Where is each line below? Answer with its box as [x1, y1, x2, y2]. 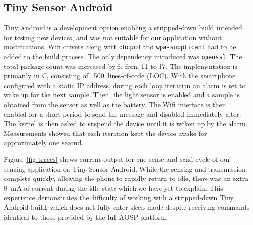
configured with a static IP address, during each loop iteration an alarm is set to [4, 80, 246, 90]
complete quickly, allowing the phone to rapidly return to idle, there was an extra [4, 173, 249, 183]
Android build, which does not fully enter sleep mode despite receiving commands [4, 202, 250, 212]
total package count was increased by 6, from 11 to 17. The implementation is [4, 61, 238, 71]
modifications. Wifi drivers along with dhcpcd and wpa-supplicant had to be [4, 42, 236, 52]
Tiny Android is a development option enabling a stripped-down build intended [4, 22, 242, 33]
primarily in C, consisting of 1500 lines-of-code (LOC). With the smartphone [4, 70, 236, 81]
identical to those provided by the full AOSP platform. [4, 211, 168, 222]
